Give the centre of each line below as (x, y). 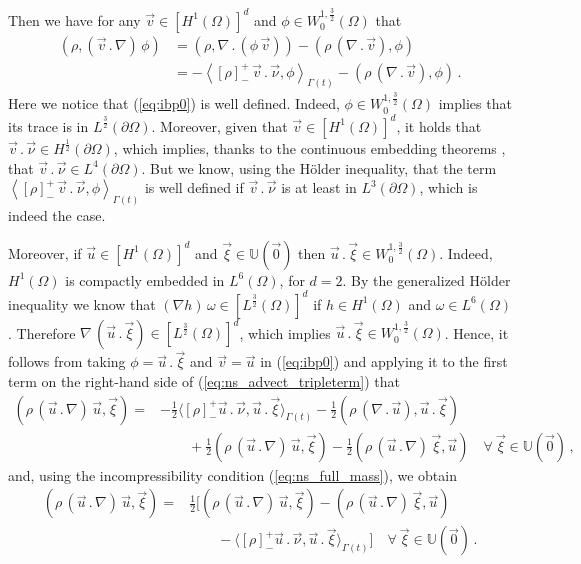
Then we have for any (74, 19)
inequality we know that (82, 303)
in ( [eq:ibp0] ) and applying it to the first (384, 361)
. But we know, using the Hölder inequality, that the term (319, 167)
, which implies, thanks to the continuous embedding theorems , (309, 147)
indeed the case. (57, 214)
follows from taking (67, 361)
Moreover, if (45, 252)
